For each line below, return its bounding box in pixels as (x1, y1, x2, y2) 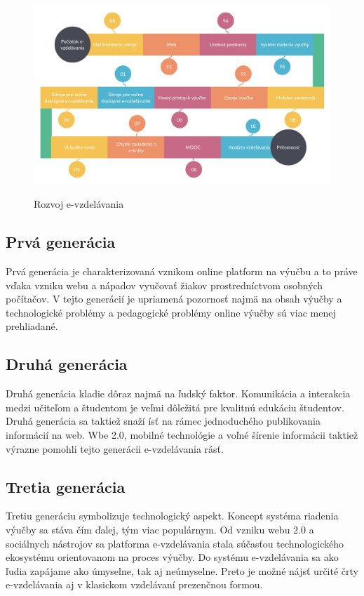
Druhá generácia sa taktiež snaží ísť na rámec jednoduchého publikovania (6, 413, 321, 428)
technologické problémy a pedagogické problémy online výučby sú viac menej (6, 305, 336, 319)
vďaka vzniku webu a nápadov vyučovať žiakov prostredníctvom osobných (6, 277, 323, 292)
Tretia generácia (6, 475, 126, 497)
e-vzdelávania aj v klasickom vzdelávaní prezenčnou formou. (6, 577, 263, 592)
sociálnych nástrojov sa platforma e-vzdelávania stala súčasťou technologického (6, 536, 344, 550)
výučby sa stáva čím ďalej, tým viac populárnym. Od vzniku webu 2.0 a (6, 522, 314, 536)
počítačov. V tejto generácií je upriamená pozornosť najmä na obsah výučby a (6, 291, 342, 306)
